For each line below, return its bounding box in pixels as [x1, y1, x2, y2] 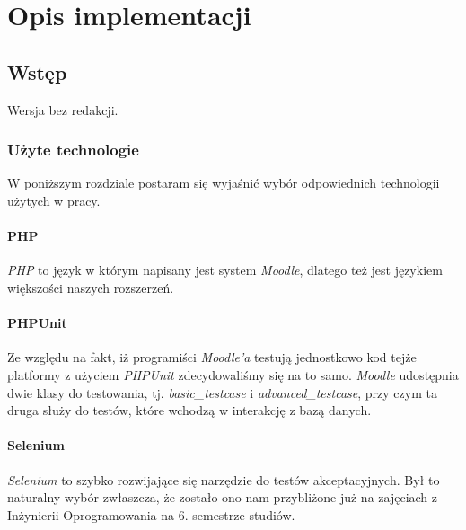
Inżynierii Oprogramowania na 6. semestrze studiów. [7, 505, 295, 524]
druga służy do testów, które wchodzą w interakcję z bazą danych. [7, 401, 372, 420]
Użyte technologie [7, 138, 139, 161]
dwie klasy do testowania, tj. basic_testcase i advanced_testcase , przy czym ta [7, 383, 437, 402]
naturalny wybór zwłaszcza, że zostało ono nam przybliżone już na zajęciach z [7, 488, 438, 507]
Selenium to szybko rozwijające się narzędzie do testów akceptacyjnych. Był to [7, 470, 440, 489]
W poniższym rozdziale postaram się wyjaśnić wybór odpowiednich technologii [7, 173, 440, 192]
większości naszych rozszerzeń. [7, 278, 174, 296]
